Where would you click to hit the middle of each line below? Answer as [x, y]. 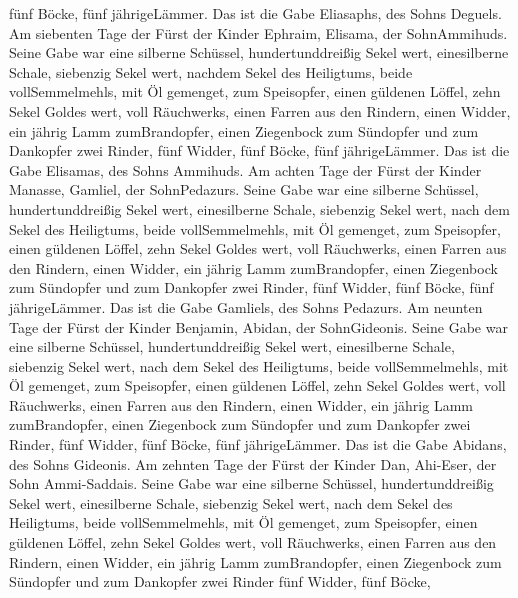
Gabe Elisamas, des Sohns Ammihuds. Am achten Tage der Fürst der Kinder [245, 169]
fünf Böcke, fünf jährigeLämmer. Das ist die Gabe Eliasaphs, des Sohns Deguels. [255, 13]
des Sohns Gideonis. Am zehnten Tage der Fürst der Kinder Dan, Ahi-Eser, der [253, 463]
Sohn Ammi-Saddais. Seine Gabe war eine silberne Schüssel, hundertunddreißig [251, 483]
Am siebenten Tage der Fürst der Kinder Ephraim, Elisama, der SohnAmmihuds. [258, 32]
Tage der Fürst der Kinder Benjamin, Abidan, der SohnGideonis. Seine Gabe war [258, 326]
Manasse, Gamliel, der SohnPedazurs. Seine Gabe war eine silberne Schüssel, [244, 189]
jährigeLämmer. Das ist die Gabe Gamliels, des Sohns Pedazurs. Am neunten [246, 306]
